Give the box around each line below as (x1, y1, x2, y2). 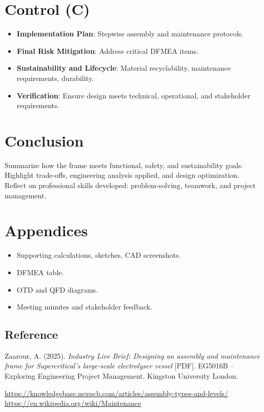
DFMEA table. (16, 266, 64, 277)
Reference (5, 326, 58, 342)
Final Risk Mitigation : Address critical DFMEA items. (16, 45, 199, 56)
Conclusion (5, 130, 84, 151)
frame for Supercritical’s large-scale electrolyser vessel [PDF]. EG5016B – (5, 360, 234, 371)
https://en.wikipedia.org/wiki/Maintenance (5, 398, 141, 408)
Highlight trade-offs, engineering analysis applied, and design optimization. (5, 170, 239, 180)
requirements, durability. (16, 72, 94, 83)
